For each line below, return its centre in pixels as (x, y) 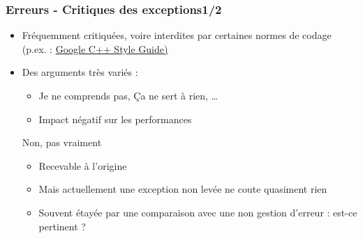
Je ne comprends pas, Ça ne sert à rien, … (128, 95)
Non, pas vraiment (62, 142)
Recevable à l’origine (83, 165)
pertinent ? (62, 226)
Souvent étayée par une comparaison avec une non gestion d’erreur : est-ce (198, 212)
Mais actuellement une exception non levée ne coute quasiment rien (183, 189)
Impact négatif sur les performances (115, 119)
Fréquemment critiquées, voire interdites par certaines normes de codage (177, 35)
